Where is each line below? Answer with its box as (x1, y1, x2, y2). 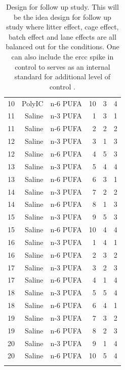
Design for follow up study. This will (6, 2, 119, 12)
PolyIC (22, 98, 44, 108)
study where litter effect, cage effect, (6, 21, 119, 32)
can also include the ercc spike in (11, 51, 114, 61)
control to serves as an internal (15, 61, 110, 72)
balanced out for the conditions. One (6, 41, 119, 52)
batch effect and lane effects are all (9, 31, 116, 42)
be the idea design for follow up (13, 11, 111, 22)
